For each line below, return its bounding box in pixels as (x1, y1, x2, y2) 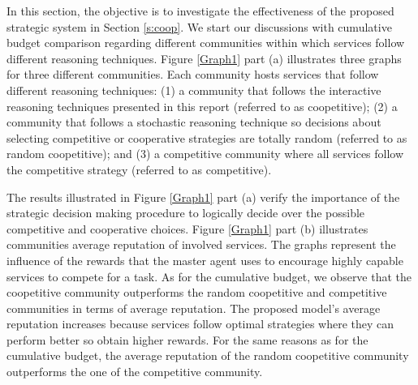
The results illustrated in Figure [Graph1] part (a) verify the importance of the (6, 188, 400, 205)
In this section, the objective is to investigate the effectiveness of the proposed (6, 2, 394, 19)
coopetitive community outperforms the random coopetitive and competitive (6, 284, 387, 301)
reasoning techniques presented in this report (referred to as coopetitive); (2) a (6, 97, 398, 114)
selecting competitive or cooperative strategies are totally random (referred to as (6, 129, 407, 146)
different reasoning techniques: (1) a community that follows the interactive (6, 81, 381, 98)
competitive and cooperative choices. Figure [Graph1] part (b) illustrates (6, 220, 368, 237)
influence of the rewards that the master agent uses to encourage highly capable (6, 251, 403, 268)
